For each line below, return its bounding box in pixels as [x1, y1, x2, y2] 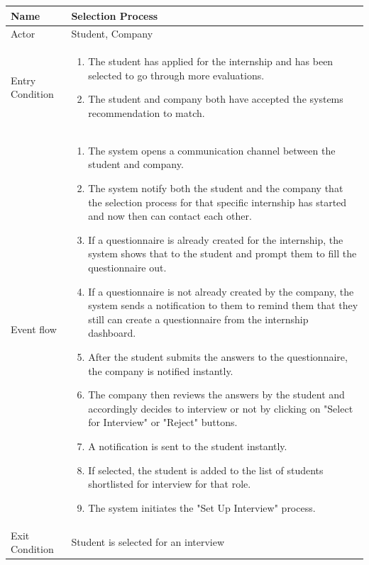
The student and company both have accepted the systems [88, 91, 343, 106]
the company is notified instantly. [88, 363, 233, 378]
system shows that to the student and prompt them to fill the [88, 246, 357, 261]
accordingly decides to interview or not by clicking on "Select [88, 401, 353, 415]
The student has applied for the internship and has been [88, 54, 334, 69]
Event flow [11, 321, 57, 336]
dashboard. [88, 325, 136, 340]
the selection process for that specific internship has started [88, 194, 347, 209]
